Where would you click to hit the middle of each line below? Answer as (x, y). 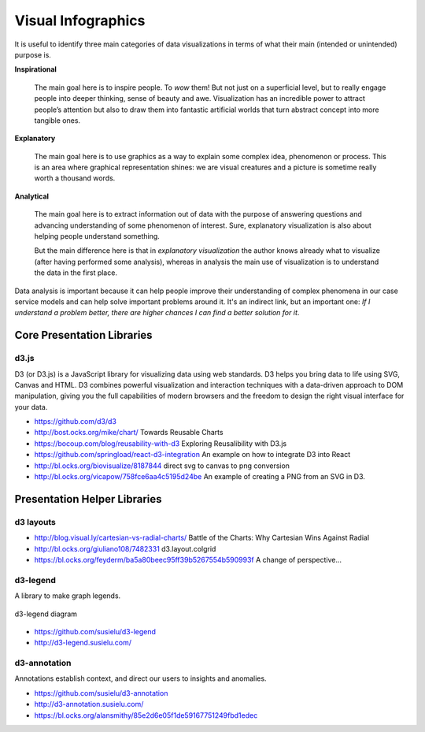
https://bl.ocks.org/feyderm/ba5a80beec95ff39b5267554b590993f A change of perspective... (188, 559)
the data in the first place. (76, 273)
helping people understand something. (97, 236)
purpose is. (33, 54)
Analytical (32, 196)
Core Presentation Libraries (83, 335)
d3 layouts (35, 522)
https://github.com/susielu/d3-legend (95, 631)
